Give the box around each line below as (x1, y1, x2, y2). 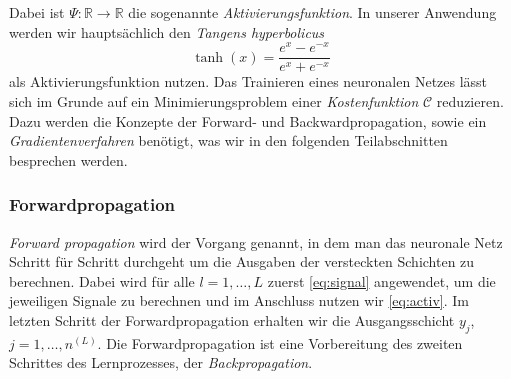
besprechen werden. (9, 149, 128, 170)
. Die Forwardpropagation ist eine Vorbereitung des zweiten (97, 332, 463, 353)
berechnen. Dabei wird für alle (9, 270, 195, 291)
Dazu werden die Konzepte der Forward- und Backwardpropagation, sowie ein (9, 110, 487, 131)
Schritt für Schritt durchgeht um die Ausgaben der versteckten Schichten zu (9, 251, 475, 272)
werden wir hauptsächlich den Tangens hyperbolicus (9, 21, 325, 42)
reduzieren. (436, 90, 504, 111)
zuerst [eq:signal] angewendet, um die (267, 270, 496, 291)
